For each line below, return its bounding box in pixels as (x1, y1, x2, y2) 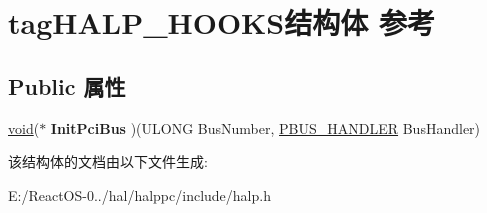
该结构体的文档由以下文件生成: (8, 151, 208, 172)
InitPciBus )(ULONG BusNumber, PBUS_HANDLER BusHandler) (50, 117, 481, 138)
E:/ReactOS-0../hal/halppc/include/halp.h (8, 184, 271, 205)
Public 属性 (8, 70, 126, 101)
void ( (8, 117, 40, 138)
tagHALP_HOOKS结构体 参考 (8, 2, 435, 43)
